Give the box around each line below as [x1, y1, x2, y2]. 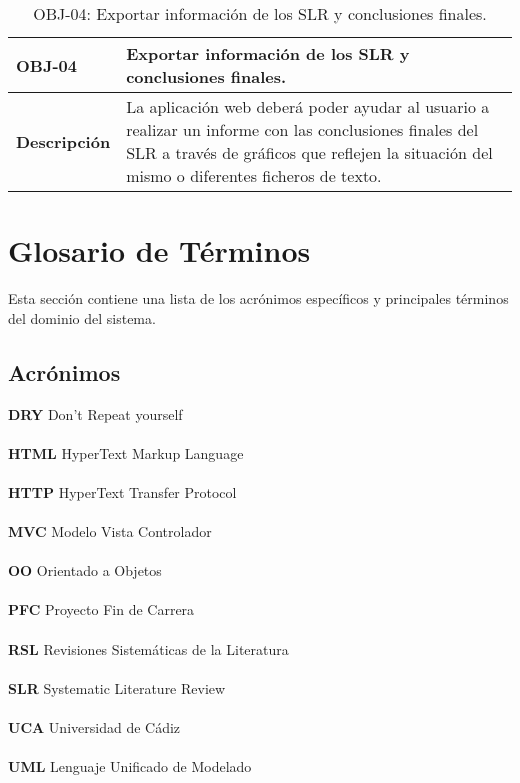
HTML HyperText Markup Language [8, 442, 244, 463]
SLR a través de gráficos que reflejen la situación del [126, 141, 493, 164]
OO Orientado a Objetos [8, 560, 162, 581]
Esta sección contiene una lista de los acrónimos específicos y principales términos [8, 288, 509, 309]
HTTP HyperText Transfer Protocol [8, 481, 237, 502]
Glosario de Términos [8, 230, 311, 271]
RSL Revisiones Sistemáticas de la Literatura [8, 638, 289, 659]
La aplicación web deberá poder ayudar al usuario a [126, 95, 490, 118]
